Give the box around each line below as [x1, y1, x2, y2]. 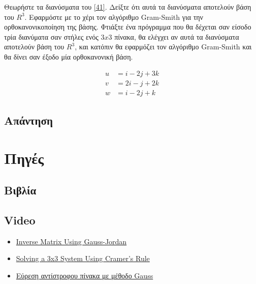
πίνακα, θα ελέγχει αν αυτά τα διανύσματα [114, 31, 239, 42]
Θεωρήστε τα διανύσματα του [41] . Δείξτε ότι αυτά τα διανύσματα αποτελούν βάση [4, 2, 251, 12]
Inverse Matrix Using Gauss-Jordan [16, 236, 127, 246]
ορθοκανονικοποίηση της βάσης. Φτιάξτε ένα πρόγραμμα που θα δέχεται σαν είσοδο [4, 21, 251, 32]
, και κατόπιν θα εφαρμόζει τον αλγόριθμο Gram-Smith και [75, 41, 252, 52]
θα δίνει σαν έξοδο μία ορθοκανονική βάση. [4, 51, 133, 62]
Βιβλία [4, 182, 37, 198]
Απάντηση [4, 112, 53, 128]
